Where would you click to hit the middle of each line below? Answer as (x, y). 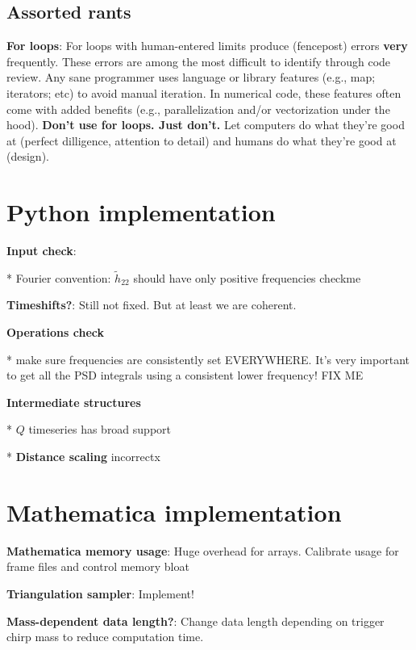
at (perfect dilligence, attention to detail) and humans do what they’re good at (202, 140)
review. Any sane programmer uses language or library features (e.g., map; (191, 77)
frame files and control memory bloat (98, 566)
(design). (28, 156)
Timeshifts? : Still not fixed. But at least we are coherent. (152, 305)
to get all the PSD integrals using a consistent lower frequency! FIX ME (185, 375)
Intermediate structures (74, 402)
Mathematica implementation (174, 512)
